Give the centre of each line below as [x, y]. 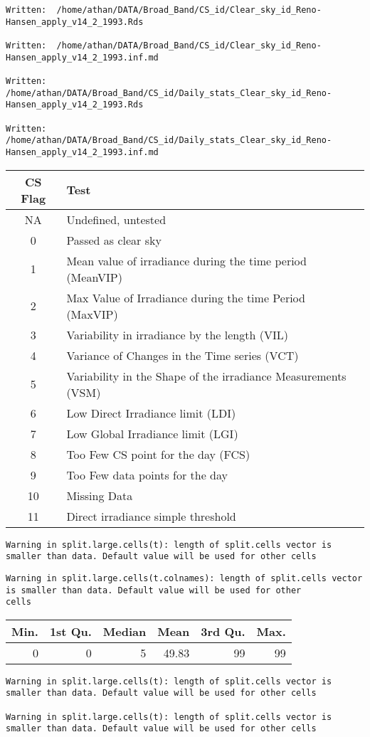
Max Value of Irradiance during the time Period [186, 297]
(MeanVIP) [94, 277]
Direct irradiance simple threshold [151, 516]
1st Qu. [70, 631]
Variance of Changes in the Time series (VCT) [183, 355]
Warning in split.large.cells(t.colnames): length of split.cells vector [184, 578]
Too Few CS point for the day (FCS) [158, 454]
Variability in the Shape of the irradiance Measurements [206, 376]
